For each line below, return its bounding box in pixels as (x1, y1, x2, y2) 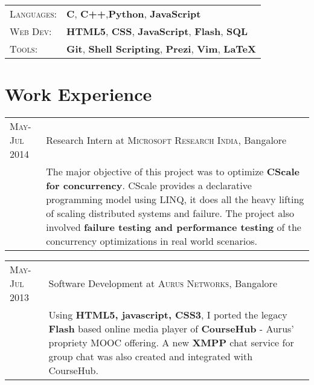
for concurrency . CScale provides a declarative (46, 178, 252, 193)
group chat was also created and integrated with (48, 349, 253, 364)
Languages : (10, 7, 57, 21)
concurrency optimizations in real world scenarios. (46, 234, 258, 248)
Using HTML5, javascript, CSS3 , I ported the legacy (48, 308, 287, 322)
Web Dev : (10, 24, 52, 38)
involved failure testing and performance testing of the (46, 220, 301, 235)
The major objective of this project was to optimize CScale (46, 164, 300, 179)
